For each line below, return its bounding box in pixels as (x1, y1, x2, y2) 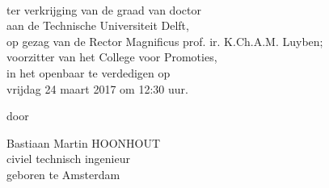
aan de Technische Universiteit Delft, (6, 17, 189, 34)
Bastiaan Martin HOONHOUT (6, 134, 161, 151)
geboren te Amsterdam (6, 165, 120, 182)
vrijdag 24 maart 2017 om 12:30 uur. (6, 80, 188, 97)
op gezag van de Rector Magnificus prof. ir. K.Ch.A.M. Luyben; (6, 32, 323, 49)
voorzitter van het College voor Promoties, (6, 48, 217, 65)
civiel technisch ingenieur (6, 150, 130, 167)
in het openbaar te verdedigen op (6, 64, 171, 81)
